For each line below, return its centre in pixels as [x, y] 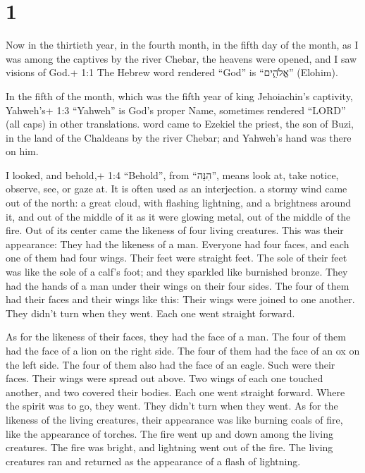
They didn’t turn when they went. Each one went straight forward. [150, 313]
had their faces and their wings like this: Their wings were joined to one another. [180, 299]
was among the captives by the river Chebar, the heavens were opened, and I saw [181, 58]
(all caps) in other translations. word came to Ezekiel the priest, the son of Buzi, [180, 124]
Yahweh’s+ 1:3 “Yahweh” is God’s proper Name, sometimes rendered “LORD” [176, 110]
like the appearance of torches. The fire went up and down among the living [169, 433]
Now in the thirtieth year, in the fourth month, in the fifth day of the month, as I [182, 45]
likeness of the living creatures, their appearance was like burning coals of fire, [174, 419]
